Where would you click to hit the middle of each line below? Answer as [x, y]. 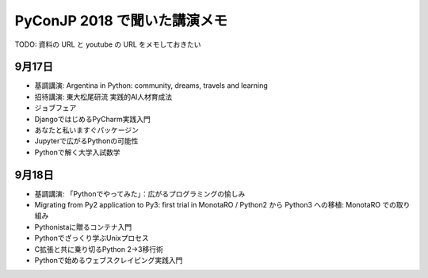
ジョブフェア [55, 108]
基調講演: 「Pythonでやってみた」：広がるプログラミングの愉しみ [140, 193]
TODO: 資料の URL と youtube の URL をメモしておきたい [108, 44]
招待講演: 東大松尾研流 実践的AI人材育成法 [103, 97]
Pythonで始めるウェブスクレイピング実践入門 [109, 261]
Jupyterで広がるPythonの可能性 [86, 141]
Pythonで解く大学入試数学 [77, 152]
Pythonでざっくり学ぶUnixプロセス [92, 238]
